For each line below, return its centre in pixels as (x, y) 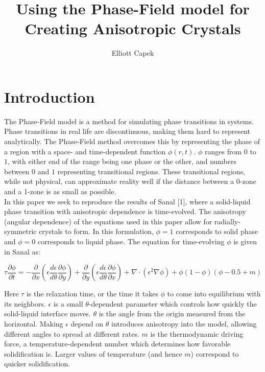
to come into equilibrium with (214, 294)
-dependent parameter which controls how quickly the (173, 303)
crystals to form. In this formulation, (96, 231)
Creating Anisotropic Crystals (133, 28)
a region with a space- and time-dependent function (85, 151)
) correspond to (215, 353)
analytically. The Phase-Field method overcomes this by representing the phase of (132, 141)
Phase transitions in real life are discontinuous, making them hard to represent (127, 131)
